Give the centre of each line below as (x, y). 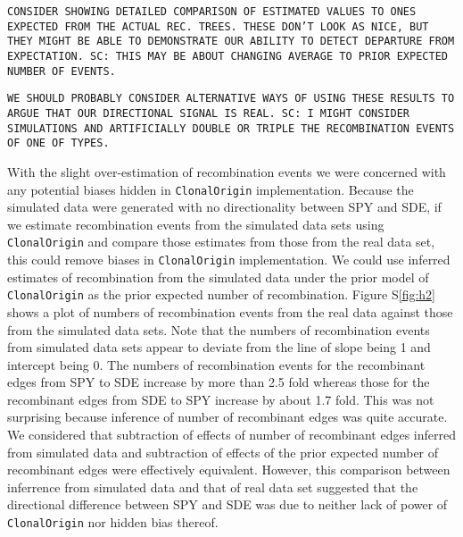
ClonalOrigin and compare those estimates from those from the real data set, (221, 242)
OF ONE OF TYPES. (58, 143)
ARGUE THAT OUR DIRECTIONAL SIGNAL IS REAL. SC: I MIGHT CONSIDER (209, 113)
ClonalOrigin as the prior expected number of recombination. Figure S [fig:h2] (221, 294)
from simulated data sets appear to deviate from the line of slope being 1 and (219, 347)
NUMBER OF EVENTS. (62, 71)
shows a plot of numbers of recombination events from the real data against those (230, 311)
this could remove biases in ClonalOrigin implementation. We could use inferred (229, 259)
